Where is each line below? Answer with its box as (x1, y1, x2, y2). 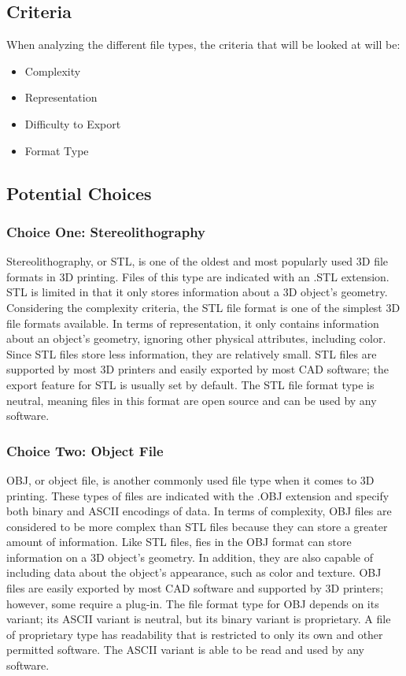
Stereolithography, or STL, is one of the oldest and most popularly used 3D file (6, 253, 389, 269)
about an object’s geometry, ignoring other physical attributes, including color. (6, 330, 386, 347)
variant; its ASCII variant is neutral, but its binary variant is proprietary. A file (6, 611, 391, 627)
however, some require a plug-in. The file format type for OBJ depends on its (6, 595, 379, 611)
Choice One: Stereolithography (6, 221, 206, 241)
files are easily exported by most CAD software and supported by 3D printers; (6, 580, 384, 596)
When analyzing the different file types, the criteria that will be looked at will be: (6, 36, 400, 53)
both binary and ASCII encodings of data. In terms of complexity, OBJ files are (6, 503, 392, 519)
